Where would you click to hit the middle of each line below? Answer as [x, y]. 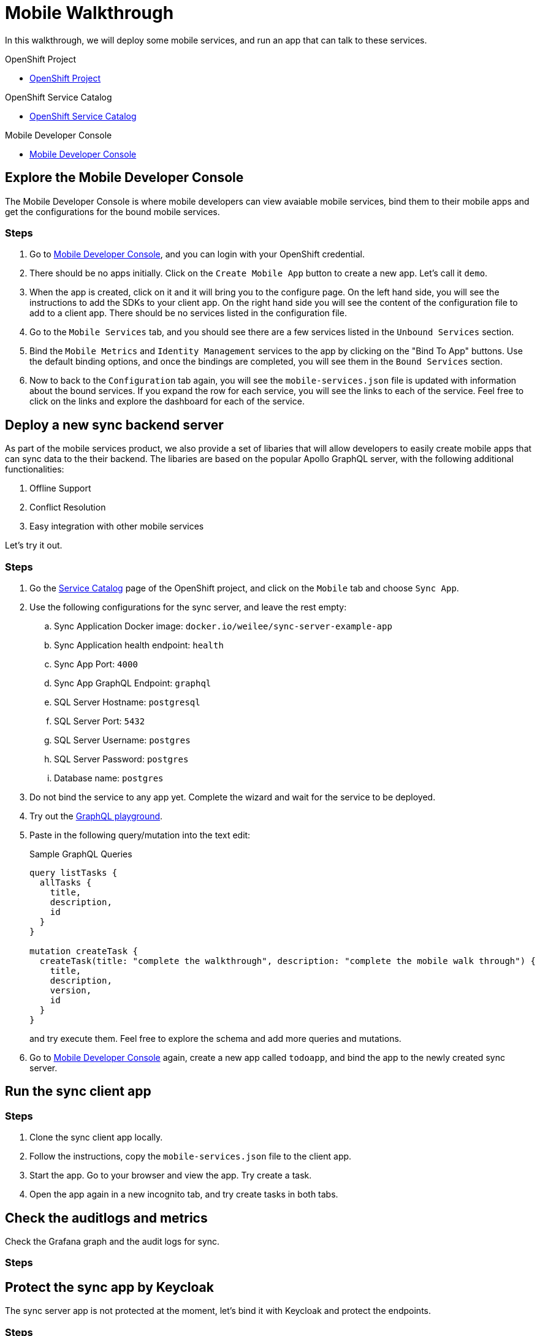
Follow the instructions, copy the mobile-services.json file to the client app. [191, 1156]
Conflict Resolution [68, 507]
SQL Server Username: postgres [122, 740]
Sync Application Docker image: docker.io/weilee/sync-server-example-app [223, 626]
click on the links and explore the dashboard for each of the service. [167, 401]
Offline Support [60, 488]
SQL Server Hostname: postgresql [127, 702]
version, [71, 990]
